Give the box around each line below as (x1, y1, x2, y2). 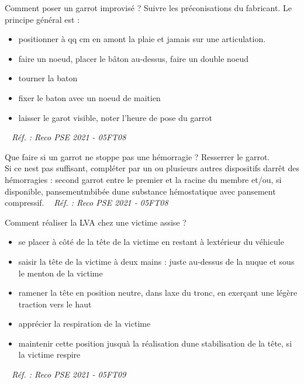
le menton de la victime (18, 267, 103, 279)
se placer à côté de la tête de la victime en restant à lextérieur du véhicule (18, 236, 284, 248)
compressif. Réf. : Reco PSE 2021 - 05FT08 (5, 196, 168, 209)
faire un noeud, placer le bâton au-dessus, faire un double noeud (18, 52, 248, 64)
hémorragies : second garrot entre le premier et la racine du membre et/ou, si (5, 173, 282, 185)
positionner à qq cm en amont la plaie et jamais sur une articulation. (18, 33, 266, 45)
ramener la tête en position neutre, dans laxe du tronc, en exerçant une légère (18, 286, 298, 299)
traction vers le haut (18, 297, 92, 310)
